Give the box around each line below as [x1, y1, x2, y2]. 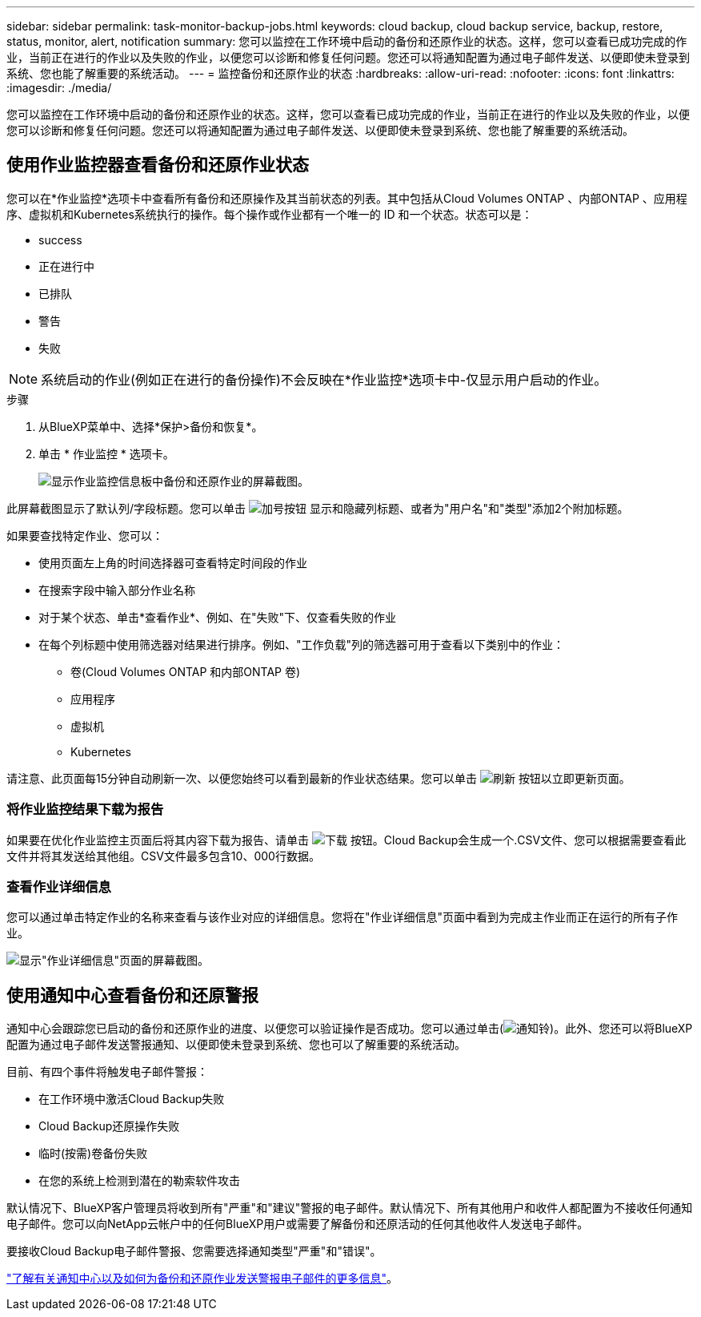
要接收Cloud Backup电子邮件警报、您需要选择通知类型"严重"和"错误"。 [6, 1244, 382, 1259]
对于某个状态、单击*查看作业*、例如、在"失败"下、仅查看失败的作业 [38, 610, 397, 624]
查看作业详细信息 [6, 878, 111, 895]
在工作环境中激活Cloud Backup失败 [38, 1092, 225, 1106]
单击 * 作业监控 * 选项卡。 [38, 446, 174, 461]
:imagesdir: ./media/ [6, 81, 112, 95]
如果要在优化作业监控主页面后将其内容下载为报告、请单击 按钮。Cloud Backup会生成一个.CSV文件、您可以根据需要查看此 [6, 832, 687, 847]
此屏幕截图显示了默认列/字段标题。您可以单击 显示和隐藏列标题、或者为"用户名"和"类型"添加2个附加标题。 [6, 501, 629, 515]
